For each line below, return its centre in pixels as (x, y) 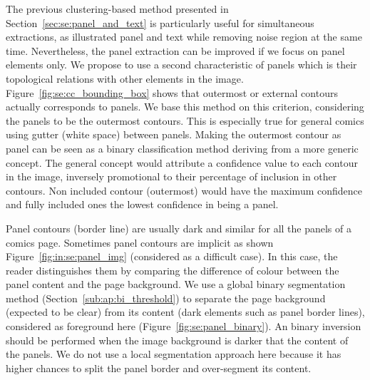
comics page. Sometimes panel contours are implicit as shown (140, 242)
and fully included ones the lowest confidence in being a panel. (142, 204)
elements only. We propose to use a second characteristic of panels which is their (181, 65)
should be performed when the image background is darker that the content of (177, 340)
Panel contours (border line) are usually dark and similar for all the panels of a (179, 228)
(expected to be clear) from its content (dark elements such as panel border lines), (185, 312)
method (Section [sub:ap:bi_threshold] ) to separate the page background (166, 298)
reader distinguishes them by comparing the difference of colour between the (173, 270)
